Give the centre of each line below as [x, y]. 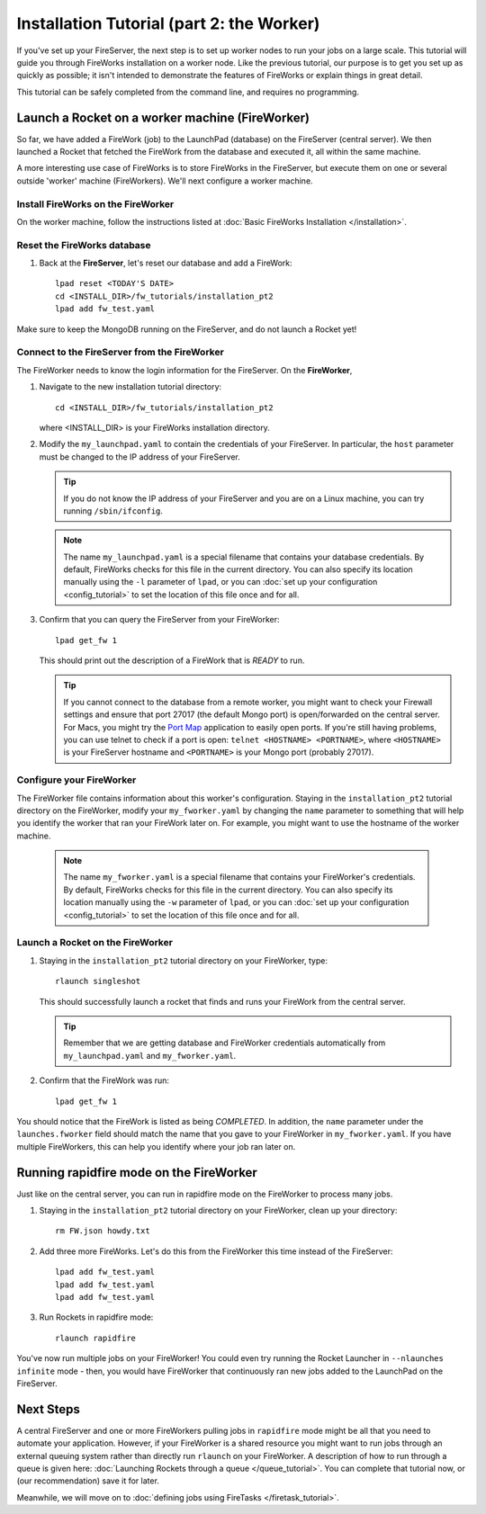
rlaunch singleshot [98, 981]
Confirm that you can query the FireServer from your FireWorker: [159, 620]
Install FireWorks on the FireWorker [95, 204]
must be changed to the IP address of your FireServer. [139, 457]
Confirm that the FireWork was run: [104, 1080]
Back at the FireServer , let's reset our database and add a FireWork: [166, 263]
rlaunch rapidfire [96, 1338]
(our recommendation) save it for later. [88, 1481]
